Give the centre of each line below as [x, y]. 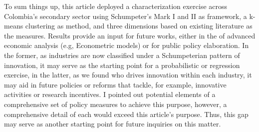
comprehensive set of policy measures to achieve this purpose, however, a [116, 104]
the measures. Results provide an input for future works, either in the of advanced [130, 35]
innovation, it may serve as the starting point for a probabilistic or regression [122, 65]
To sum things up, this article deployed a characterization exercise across [116, 6]
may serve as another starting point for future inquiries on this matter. [113, 124]
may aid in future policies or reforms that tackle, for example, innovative [115, 84]
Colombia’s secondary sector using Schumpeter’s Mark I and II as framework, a [126, 16]
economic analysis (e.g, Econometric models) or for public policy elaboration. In [127, 45]
